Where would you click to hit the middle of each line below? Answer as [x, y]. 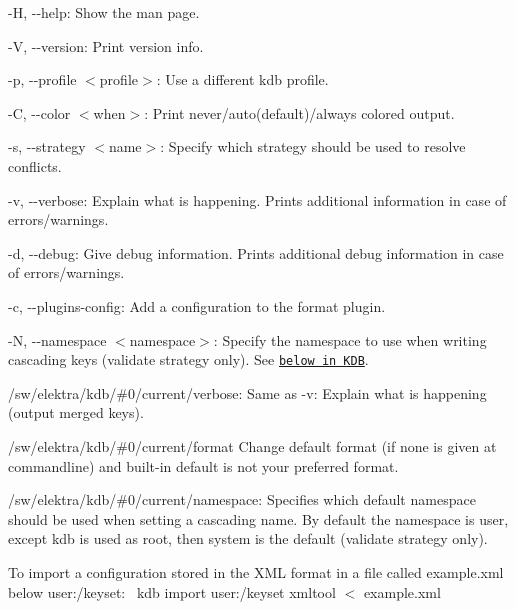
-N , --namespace [57, 339]
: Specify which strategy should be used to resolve [313, 146]
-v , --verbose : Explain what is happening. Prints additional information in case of [257, 199]
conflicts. [35, 165]
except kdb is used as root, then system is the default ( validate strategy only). [248, 538]
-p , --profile [42, 79]
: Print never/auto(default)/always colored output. [299, 112]
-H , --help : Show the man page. [104, 12]
